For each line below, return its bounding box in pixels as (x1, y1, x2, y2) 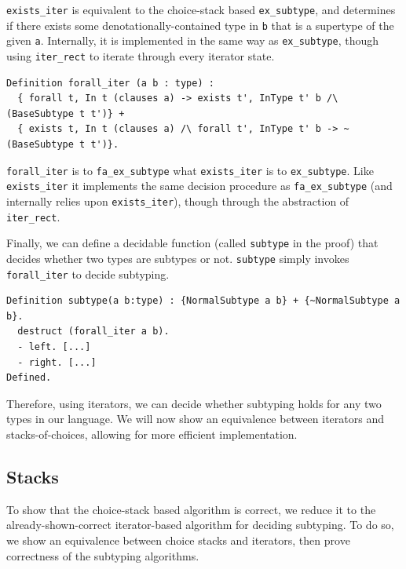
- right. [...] (17, 356, 97, 368)
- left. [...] (17, 341, 91, 352)
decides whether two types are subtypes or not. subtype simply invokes (6, 250, 349, 266)
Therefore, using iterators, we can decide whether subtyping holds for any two (6, 395, 382, 411)
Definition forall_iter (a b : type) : (6, 77, 214, 89)
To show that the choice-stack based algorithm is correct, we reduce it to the (6, 501, 376, 517)
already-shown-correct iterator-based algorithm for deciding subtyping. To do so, (6, 516, 394, 533)
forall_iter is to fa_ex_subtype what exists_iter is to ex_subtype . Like (6, 162, 374, 178)
